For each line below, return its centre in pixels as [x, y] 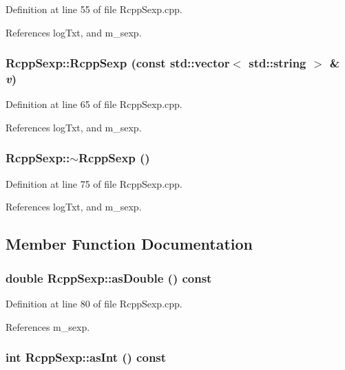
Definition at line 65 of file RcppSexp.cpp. [94, 104]
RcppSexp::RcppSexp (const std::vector [118, 63]
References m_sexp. [48, 326]
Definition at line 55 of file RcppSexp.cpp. [94, 9]
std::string [278, 63]
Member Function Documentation [129, 244]
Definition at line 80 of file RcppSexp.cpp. [94, 303]
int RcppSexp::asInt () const [86, 357]
